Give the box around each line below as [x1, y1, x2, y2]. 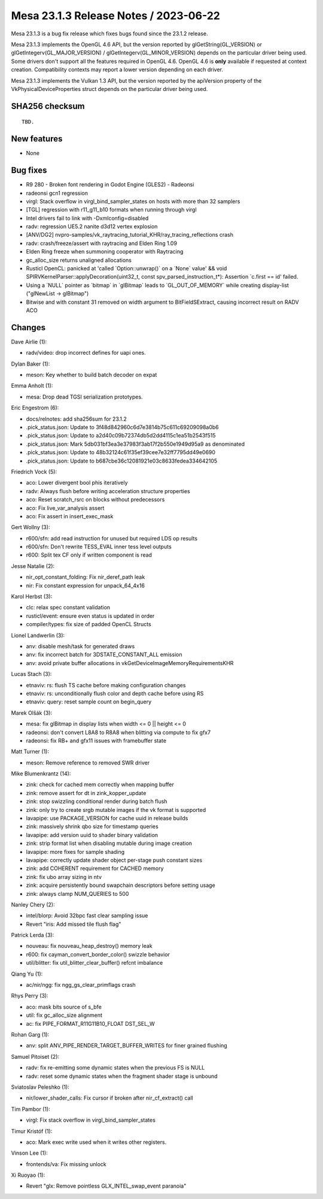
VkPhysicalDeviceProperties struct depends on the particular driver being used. [11, 85, 208, 92]
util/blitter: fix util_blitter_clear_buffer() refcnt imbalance [26, 959, 163, 967]
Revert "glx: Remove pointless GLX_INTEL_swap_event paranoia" [26, 1182, 187, 1189]
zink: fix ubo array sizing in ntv [26, 873, 102, 880]
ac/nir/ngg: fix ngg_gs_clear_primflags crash [26, 981, 136, 989]
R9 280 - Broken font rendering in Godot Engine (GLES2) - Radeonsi [26, 181, 194, 188]
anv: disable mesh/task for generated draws [26, 642, 135, 650]
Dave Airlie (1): [11, 338, 47, 345]
